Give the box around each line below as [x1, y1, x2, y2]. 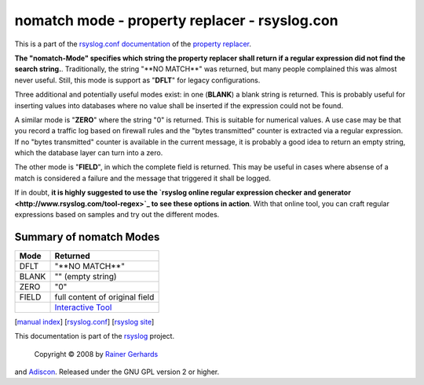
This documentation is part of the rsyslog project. [14, 332, 175, 341]
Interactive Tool [54, 302, 112, 313]
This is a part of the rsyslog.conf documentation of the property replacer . [14, 39, 251, 49]
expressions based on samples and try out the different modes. [14, 210, 220, 220]
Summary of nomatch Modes [14, 230, 160, 243]
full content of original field [54, 291, 155, 302]
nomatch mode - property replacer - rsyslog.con [14, 12, 338, 29]
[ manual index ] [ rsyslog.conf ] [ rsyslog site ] [14, 317, 155, 326]
